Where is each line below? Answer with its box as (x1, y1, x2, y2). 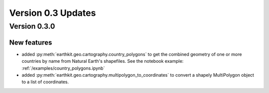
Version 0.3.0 (9, 22, 55, 31)
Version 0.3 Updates (9, 7, 96, 18)
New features (9, 38, 52, 46)
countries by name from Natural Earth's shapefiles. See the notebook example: (21, 58, 184, 64)
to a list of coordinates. (21, 79, 69, 85)
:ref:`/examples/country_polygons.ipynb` (21, 65, 105, 71)
